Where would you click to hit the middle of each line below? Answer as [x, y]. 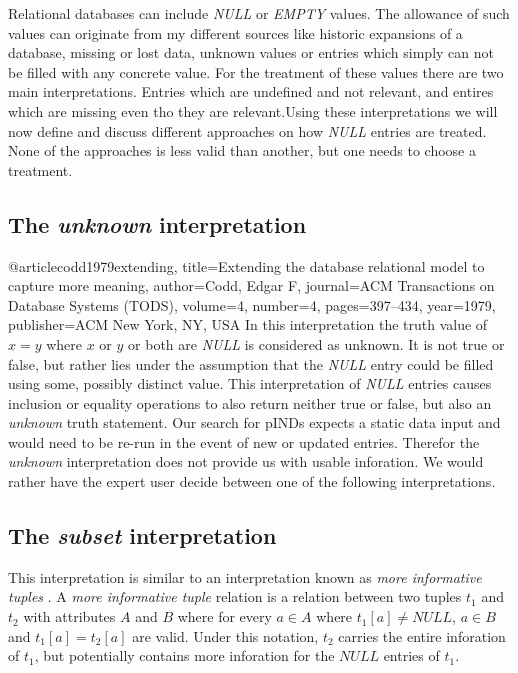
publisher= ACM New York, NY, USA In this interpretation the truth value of [248, 324]
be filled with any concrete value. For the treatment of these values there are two [256, 71]
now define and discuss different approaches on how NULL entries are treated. [247, 130]
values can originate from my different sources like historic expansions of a [235, 32]
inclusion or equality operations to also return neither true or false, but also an [250, 402]
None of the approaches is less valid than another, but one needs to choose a [242, 150]
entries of [411, 655]
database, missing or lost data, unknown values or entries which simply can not [251, 52]
